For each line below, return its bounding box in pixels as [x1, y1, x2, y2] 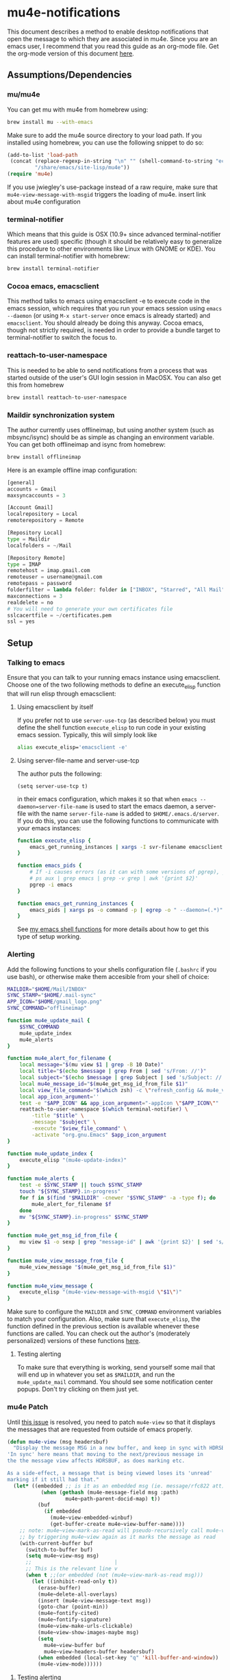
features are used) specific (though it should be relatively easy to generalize [7, 238, 222, 246]
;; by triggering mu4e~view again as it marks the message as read [19, 1533, 216, 1540]
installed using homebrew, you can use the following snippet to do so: [7, 138, 204, 147]
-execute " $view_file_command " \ [31, 1125, 127, 1132]
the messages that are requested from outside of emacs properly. [7, 1425, 193, 1433]
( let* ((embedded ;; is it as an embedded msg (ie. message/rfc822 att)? [13, 1482, 228, 1490]
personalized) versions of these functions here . [7, 1337, 141, 1345]
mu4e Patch [7, 1403, 49, 1412]
